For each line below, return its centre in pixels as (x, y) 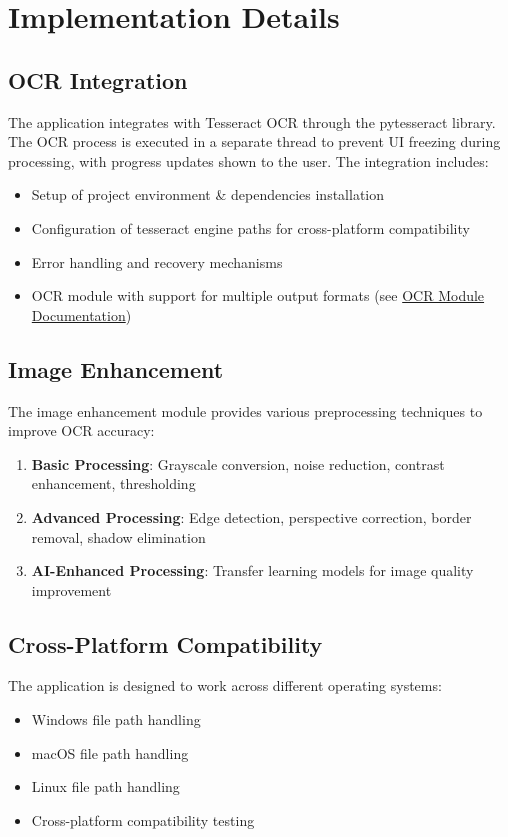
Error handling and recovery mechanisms (157, 261)
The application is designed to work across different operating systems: (225, 685)
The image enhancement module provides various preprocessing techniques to (245, 410)
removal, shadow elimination (118, 536)
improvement (71, 589)
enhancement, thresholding (113, 483)
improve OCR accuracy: (81, 430)
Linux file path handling (105, 786)
